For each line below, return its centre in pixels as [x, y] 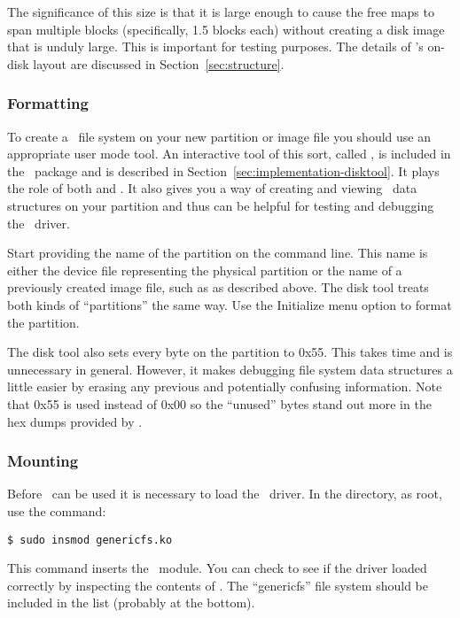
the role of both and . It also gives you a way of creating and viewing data [212, 188]
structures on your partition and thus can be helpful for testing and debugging [221, 205]
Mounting [43, 461]
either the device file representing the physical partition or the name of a [205, 270]
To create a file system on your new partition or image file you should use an [219, 136]
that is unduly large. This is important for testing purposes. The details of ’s [215, 46]
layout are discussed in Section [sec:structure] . [159, 63]
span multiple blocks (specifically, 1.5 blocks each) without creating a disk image [226, 29]
